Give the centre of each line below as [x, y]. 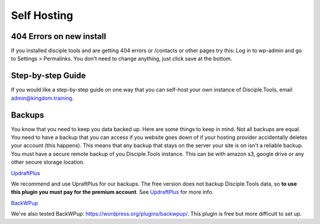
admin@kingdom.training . [42, 98]
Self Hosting [42, 15]
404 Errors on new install [59, 36]
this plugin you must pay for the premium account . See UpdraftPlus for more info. [112, 192]
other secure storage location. [48, 162]
